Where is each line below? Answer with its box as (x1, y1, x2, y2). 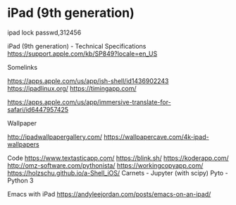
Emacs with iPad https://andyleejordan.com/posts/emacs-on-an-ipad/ (7, 190, 211, 198)
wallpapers (7, 139, 40, 149)
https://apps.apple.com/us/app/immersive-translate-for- (7, 97, 171, 106)
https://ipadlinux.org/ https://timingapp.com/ (7, 84, 137, 92)
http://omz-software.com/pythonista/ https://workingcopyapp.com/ (7, 161, 204, 170)
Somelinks (7, 63, 37, 71)
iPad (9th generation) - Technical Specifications (7, 42, 147, 50)
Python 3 (7, 176, 34, 185)
